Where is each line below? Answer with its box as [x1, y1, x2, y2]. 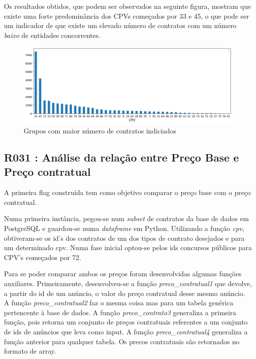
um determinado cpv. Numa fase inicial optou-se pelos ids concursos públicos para [4, 242, 252, 253]
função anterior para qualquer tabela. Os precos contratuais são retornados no [4, 336, 240, 346]
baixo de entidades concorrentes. [4, 30, 100, 40]
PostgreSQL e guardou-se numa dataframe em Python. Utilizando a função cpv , [4, 223, 244, 233]
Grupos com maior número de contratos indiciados [24, 126, 176, 136]
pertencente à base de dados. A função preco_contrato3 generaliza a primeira [4, 307, 236, 317]
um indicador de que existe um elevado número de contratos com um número [4, 20, 237, 31]
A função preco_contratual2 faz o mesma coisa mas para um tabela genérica [4, 297, 233, 308]
